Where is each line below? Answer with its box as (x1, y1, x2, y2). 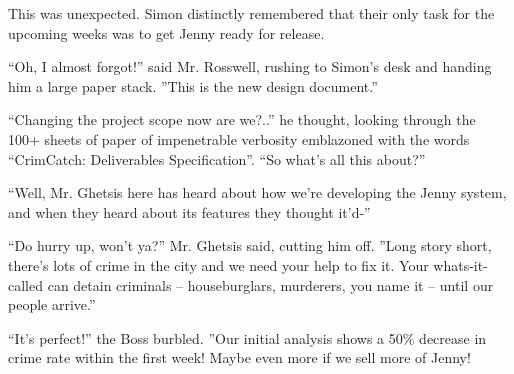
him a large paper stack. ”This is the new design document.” (8, 75, 378, 96)
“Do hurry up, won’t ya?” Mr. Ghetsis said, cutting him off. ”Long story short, (8, 235, 492, 256)
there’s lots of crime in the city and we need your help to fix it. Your (8, 254, 429, 275)
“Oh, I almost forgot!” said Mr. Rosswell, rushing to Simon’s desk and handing (8, 56, 492, 77)
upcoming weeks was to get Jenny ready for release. (8, 22, 325, 43)
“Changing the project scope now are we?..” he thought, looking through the (8, 109, 476, 130)
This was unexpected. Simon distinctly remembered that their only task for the (8, 3, 495, 23)
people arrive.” (8, 294, 96, 315)
